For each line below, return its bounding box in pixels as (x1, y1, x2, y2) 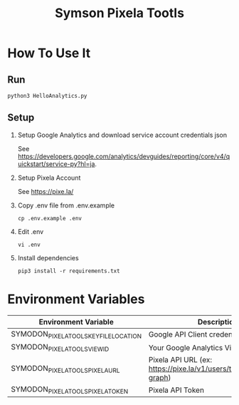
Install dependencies (17, 253, 80, 262)
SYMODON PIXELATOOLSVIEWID (11, 342, 110, 354)
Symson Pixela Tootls (54, 5, 185, 21)
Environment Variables (7, 291, 145, 307)
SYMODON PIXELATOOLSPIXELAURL (11, 363, 120, 374)
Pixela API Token (148, 385, 205, 395)
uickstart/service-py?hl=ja (17, 159, 95, 168)
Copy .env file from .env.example (17, 201, 115, 210)
